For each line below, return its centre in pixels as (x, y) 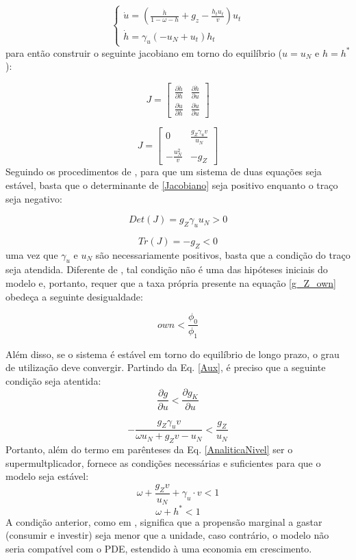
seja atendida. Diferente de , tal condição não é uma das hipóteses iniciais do (167, 269)
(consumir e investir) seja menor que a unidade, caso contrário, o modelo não (167, 535)
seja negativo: (34, 198)
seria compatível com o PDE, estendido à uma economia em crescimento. (159, 548)
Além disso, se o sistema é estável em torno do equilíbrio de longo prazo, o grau (173, 354)
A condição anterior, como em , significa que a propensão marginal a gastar (164, 521)
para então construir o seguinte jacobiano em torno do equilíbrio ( (144, 52)
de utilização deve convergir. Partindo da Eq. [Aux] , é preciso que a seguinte (166, 367)
